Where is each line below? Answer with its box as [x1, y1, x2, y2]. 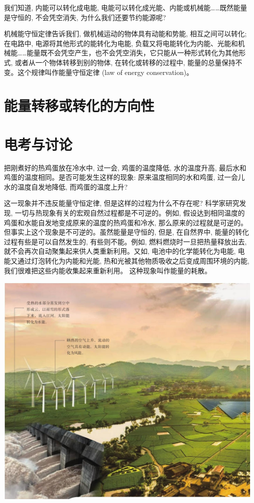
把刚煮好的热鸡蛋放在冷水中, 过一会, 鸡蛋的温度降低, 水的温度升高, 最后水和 [4, 162, 247, 172]
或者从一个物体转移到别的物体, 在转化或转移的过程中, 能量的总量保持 [15, 57, 235, 67]
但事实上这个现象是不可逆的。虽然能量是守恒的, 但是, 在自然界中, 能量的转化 [4, 227, 249, 237]
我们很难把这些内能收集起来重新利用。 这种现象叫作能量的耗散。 [4, 265, 212, 275]
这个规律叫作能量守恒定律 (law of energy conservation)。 [17, 67, 193, 77]
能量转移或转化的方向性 [4, 96, 155, 116]
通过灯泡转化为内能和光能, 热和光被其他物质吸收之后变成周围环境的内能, [17, 256, 250, 265]
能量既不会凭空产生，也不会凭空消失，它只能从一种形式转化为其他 [26, 48, 239, 58]
